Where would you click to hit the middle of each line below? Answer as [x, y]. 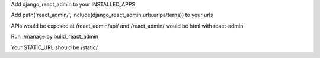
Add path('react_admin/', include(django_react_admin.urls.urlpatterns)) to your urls [112, 15]
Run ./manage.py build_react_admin [55, 37]
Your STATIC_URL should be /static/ [54, 47]
